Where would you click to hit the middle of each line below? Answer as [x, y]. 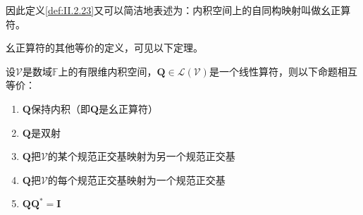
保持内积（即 [60, 108]
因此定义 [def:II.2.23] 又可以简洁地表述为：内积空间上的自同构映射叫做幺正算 [178, 10]
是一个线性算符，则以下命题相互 [283, 71]
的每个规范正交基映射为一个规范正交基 [136, 179]
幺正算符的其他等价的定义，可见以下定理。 [104, 48]
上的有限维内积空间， [107, 71]
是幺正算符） [129, 108]
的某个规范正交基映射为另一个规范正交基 [141, 156]
